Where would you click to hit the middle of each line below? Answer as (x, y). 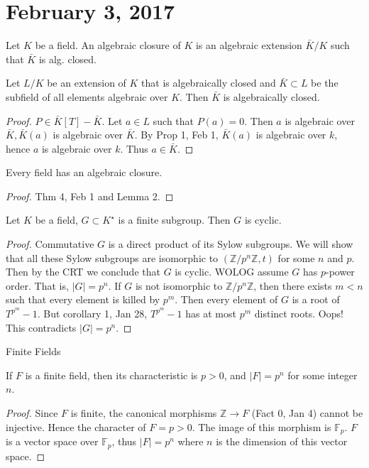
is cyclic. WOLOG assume (232, 272)
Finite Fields (33, 351)
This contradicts (41, 327)
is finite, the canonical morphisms (144, 413)
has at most (211, 314)
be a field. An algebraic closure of (108, 45)
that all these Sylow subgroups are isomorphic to (112, 257)
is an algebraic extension (249, 45)
